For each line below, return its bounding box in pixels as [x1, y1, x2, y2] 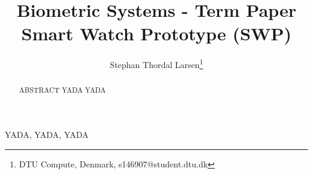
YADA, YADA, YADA [5, 128, 89, 141]
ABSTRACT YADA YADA [19, 85, 106, 95]
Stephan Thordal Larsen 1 [110, 57, 203, 70]
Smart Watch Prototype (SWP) [21, 21, 292, 46]
